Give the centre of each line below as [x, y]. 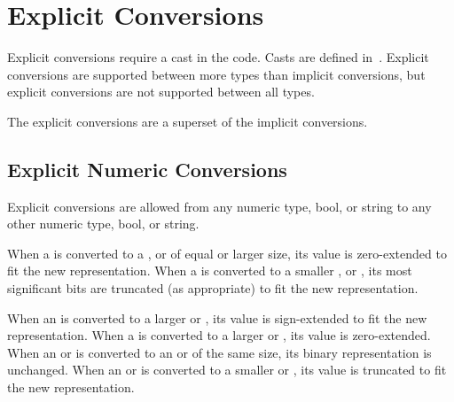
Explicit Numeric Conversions [147, 169]
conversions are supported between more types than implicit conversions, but [216, 74]
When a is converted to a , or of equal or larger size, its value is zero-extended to [227, 253]
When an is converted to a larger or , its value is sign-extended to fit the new [217, 317]
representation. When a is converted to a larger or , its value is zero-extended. [219, 335]
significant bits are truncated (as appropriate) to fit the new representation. [213, 288]
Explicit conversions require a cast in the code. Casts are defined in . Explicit [218, 57]
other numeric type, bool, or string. [103, 224]
